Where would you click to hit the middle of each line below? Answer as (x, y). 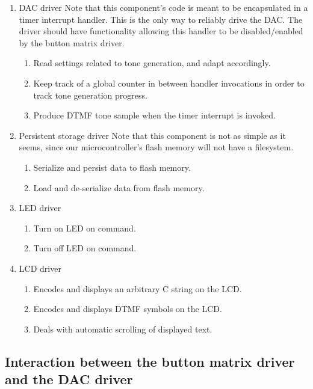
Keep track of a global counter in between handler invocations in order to (169, 83)
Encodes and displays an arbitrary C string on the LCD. (138, 288)
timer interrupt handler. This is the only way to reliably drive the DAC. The (161, 19)
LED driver (40, 208)
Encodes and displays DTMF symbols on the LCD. (128, 309)
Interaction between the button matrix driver (150, 361)
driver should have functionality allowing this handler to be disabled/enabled (161, 31)
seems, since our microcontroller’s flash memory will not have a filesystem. (156, 147)
